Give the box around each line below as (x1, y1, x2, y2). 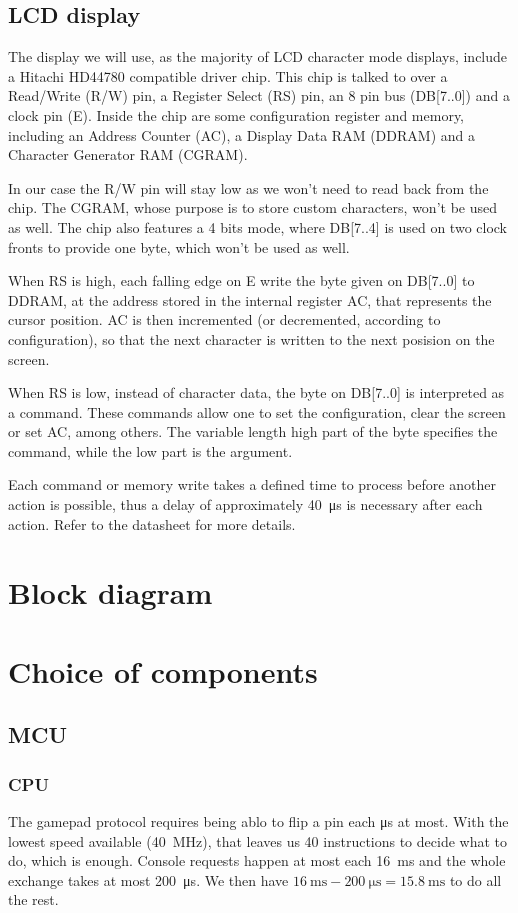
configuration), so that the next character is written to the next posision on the (8, 328, 495, 349)
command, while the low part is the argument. (8, 440, 293, 461)
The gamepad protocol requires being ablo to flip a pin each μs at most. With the (8, 811, 509, 832)
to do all (449, 869, 502, 890)
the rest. (8, 889, 59, 910)
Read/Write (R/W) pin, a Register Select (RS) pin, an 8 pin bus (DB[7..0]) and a (8, 85, 510, 106)
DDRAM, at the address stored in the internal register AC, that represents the (8, 289, 492, 310)
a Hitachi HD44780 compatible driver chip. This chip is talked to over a (8, 65, 448, 86)
